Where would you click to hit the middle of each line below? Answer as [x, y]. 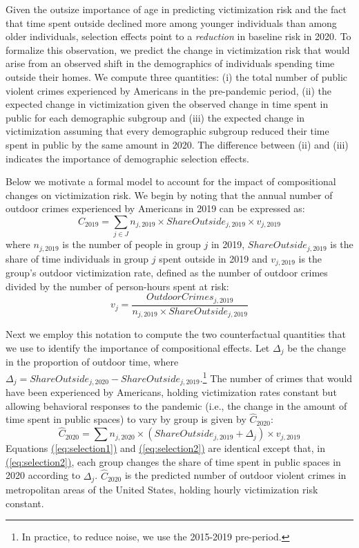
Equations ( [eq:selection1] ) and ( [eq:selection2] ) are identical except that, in [165, 448]
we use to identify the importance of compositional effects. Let [138, 347]
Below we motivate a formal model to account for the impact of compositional [171, 181]
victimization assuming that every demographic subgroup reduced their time [167, 131]
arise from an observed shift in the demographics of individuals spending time [170, 63]
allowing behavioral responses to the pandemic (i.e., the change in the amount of [176, 405]
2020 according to [43, 475]
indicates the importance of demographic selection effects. [127, 158]
